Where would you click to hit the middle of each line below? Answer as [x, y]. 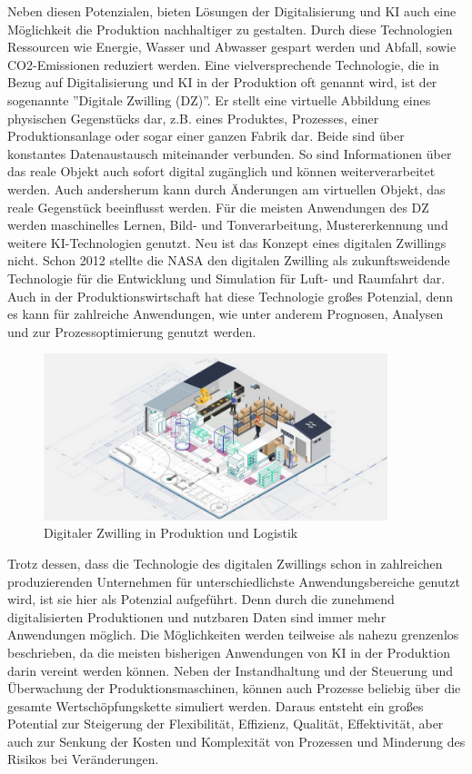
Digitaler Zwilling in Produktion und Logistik [171, 533]
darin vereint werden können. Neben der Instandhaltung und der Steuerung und [231, 670]
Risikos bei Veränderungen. [83, 759]
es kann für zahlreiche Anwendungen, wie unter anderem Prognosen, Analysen [226, 314]
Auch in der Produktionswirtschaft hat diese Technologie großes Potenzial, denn [231, 296]
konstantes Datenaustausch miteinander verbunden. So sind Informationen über [230, 153]
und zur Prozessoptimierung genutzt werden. [132, 331]
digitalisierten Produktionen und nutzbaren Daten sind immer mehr [197, 616]
